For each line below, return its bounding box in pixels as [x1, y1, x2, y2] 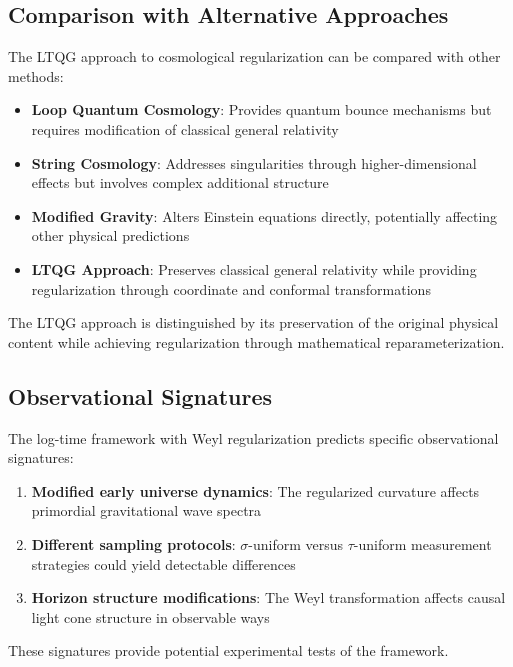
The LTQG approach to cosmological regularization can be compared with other [8, 46, 501, 67]
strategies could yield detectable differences [31, 553, 296, 574]
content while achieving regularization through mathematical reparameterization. [8, 331, 505, 352]
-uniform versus [248, 533, 344, 554]
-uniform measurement [353, 533, 492, 554]
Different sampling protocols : [31, 533, 236, 554]
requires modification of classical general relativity [31, 118, 339, 139]
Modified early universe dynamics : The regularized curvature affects [31, 480, 480, 501]
